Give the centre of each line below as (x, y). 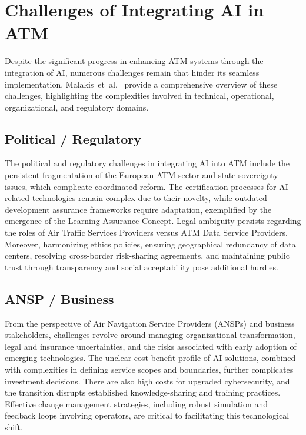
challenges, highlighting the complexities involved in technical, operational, (139, 96)
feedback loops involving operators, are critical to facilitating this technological (147, 415)
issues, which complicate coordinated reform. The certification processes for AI (147, 186)
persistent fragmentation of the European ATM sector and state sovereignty (142, 175)
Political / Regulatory (73, 138)
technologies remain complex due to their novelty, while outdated (149, 198)
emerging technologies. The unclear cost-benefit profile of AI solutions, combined (150, 358)
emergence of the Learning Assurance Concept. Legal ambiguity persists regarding (153, 221)
